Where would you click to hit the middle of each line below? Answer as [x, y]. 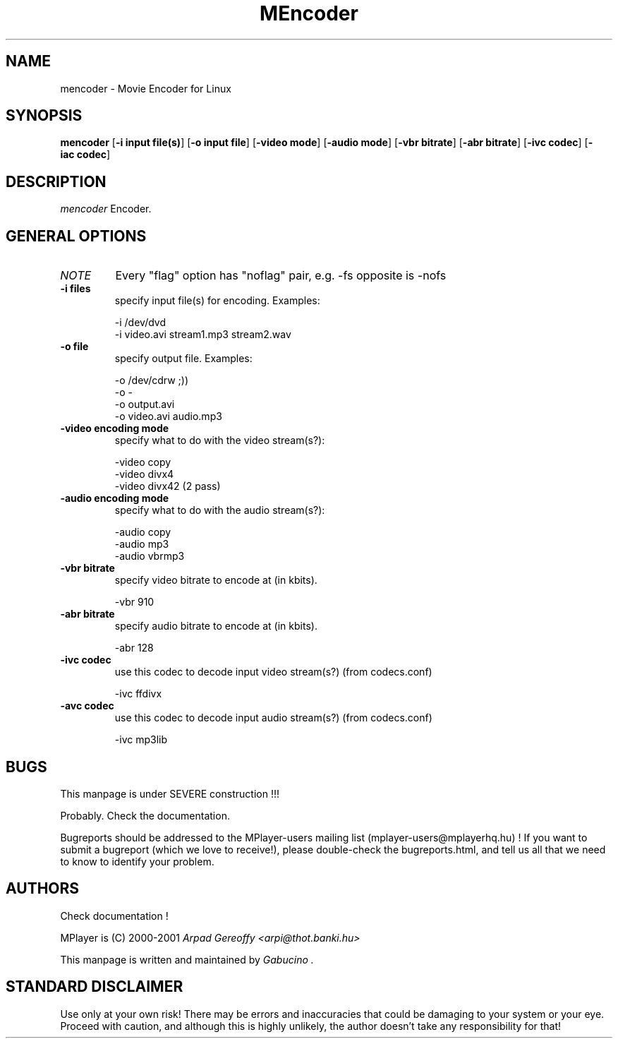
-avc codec [87, 706]
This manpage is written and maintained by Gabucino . [187, 959]
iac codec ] [85, 155]
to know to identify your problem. [137, 861]
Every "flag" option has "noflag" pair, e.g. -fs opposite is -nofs [281, 276]
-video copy [143, 462]
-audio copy [143, 532]
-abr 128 [134, 648]
